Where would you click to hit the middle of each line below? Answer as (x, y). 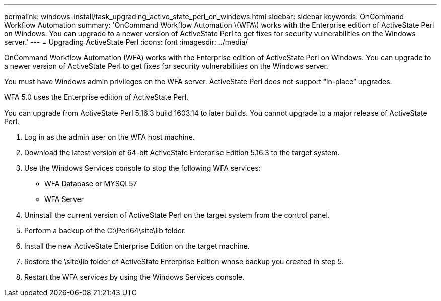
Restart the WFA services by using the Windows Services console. (134, 277)
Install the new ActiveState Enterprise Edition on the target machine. (137, 246)
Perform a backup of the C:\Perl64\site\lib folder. (105, 230)
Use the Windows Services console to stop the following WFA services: (142, 168)
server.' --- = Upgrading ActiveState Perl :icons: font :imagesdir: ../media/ (126, 42)
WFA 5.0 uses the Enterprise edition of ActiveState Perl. (96, 97)
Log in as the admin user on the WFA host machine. (109, 137)
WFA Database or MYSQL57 (91, 184)
